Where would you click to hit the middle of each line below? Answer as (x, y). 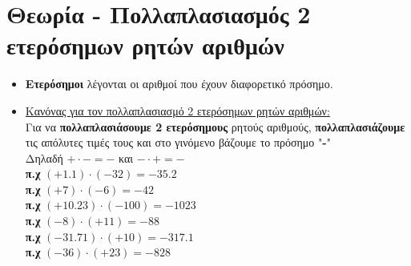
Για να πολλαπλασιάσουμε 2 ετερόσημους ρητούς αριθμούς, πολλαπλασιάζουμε (215, 126)
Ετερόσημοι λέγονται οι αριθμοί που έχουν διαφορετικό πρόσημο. (179, 84)
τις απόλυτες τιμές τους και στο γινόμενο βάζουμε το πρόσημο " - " (178, 142)
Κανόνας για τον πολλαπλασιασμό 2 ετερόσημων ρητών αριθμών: (177, 110)
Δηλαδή (44, 157)
